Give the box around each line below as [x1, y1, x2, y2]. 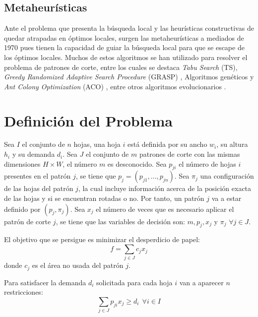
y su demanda [12, 149, 55, 159]
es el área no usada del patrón [32, 260, 124, 270]
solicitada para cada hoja [96, 277, 173, 287]
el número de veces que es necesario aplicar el [96, 203, 234, 214]
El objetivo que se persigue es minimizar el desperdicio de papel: [4, 234, 200, 245]
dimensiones [4, 158, 41, 169]
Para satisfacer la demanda [4, 277, 86, 287]
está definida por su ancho [127, 139, 207, 149]
